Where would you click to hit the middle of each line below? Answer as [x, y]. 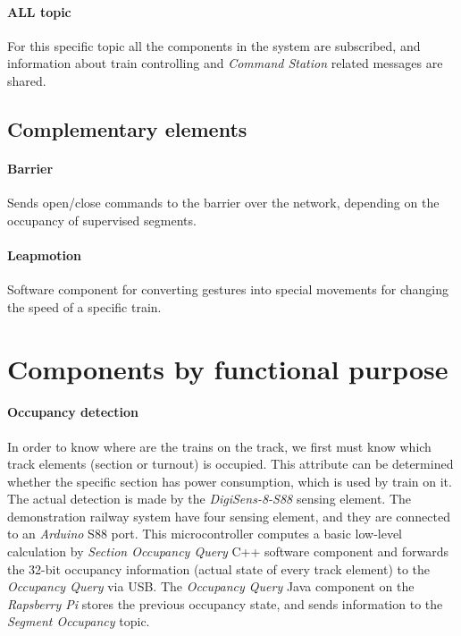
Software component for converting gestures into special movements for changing [228, 289]
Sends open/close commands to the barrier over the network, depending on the [223, 203]
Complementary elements [127, 128]
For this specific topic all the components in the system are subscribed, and [214, 45]
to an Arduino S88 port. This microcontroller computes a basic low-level [205, 534]
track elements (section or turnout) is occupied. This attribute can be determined [230, 464]
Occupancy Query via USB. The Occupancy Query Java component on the [211, 586]
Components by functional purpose [228, 368]
